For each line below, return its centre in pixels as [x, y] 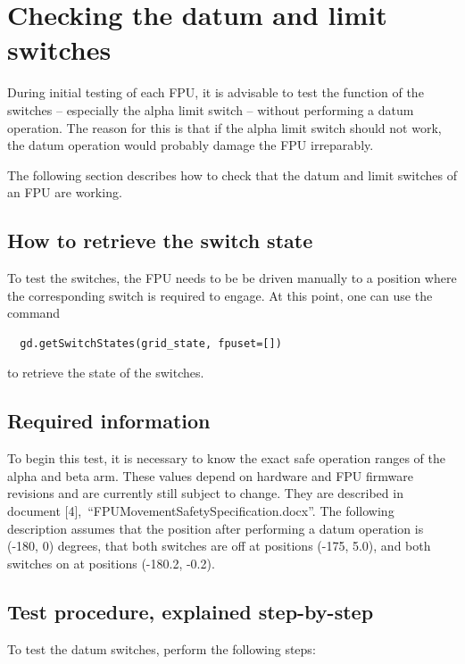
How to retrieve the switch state [160, 241]
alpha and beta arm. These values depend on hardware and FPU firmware [210, 475]
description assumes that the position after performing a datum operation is [216, 528]
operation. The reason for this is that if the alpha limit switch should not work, [224, 127]
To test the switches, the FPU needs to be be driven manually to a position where [232, 278]
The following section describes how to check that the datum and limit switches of [232, 174]
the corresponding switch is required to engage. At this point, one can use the [220, 295]
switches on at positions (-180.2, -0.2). [111, 563]
